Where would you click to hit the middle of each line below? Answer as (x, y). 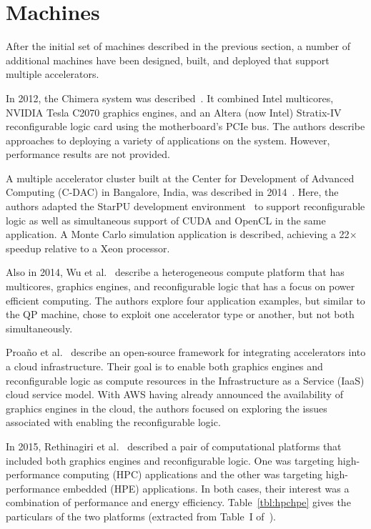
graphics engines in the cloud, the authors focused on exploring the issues (167, 408)
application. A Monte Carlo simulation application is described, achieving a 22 (178, 234)
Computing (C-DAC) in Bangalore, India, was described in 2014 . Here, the (172, 192)
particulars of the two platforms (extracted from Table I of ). (141, 516)
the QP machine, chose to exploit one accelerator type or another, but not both (180, 314)
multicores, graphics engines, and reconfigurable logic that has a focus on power (180, 286)
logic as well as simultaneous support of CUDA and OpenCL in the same (166, 220)
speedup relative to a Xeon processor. (88, 248)
